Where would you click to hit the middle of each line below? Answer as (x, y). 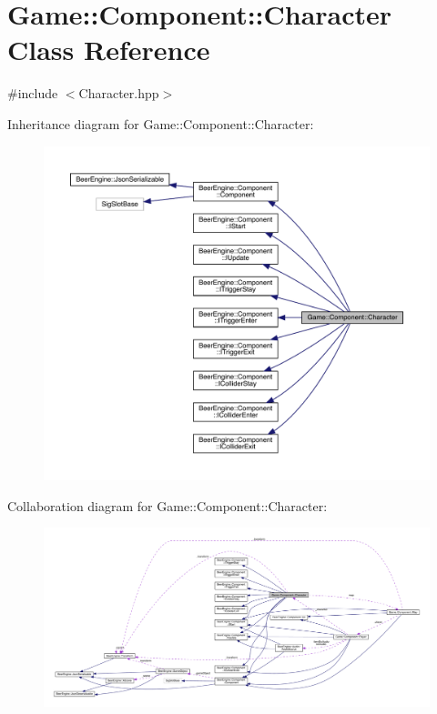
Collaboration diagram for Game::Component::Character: (168, 505)
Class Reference (109, 50)
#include (33, 93)
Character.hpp (119, 93)
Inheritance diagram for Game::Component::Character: (161, 123)
